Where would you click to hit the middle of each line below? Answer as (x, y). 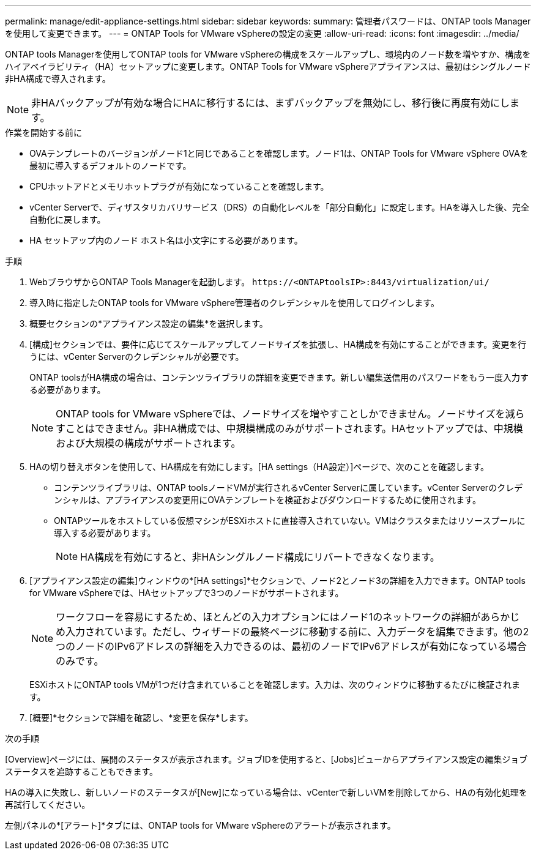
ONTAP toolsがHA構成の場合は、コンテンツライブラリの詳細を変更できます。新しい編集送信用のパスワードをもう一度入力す (279, 377)
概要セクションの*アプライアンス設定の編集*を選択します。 (149, 323)
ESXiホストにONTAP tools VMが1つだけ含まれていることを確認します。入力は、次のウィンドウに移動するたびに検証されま (275, 685)
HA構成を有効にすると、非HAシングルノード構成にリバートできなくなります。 (260, 557)
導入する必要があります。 (105, 533)
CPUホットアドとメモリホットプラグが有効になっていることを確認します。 (179, 186)
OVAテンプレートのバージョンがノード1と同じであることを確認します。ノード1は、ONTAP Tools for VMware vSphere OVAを (279, 153)
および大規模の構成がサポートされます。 (148, 443)
